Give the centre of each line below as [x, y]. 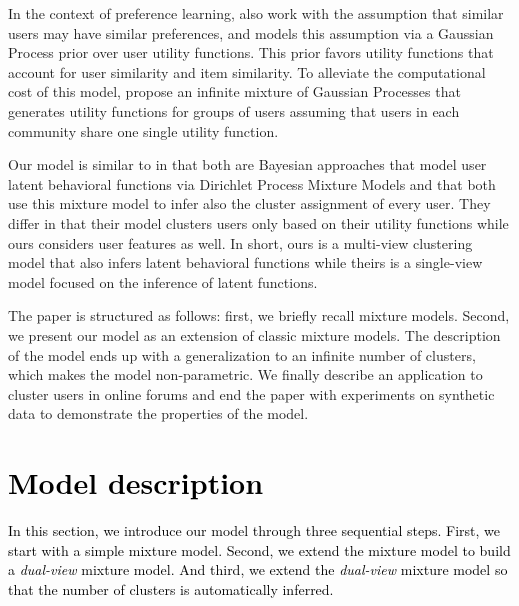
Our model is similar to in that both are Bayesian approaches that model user [247, 164]
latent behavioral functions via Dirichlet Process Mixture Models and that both [252, 183]
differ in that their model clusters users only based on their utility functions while [258, 222]
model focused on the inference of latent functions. [163, 281]
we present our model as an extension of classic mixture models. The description [254, 334]
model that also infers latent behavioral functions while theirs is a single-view [245, 262]
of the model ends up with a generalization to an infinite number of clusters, [242, 354]
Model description [136, 482]
